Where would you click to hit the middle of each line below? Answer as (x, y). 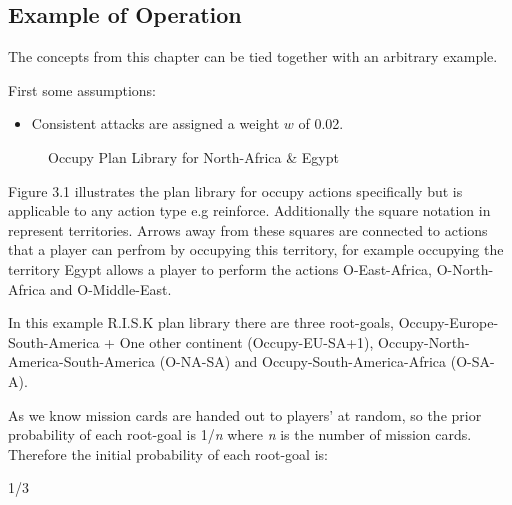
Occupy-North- (424, 341)
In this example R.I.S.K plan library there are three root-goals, (201, 322)
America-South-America (82, 361)
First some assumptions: (82, 89)
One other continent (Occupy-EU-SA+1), (246, 341)
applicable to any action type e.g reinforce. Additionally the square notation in (249, 210)
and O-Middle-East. (111, 288)
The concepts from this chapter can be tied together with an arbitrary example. (253, 56)
